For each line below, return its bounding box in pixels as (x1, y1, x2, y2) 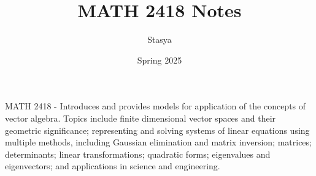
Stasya (147, 33, 172, 46)
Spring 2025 (137, 53, 182, 66)
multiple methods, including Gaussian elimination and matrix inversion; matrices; (5, 136, 312, 148)
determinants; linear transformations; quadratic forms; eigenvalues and (5, 147, 271, 160)
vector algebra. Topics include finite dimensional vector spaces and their (5, 111, 276, 124)
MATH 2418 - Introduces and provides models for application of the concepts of (5, 100, 306, 112)
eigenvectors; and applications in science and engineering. (5, 159, 220, 172)
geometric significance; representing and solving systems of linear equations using (5, 123, 310, 136)
